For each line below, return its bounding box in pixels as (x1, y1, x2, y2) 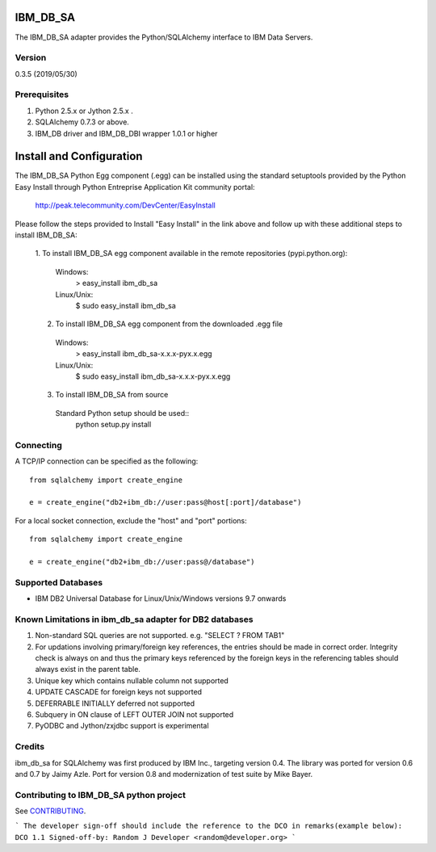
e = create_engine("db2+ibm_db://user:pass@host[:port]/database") (29, 497, 302, 507)
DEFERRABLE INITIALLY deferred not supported (35, 699, 195, 708)
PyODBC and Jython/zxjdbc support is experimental (35, 721, 209, 731)
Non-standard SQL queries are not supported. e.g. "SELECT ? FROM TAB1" (35, 631, 285, 640)
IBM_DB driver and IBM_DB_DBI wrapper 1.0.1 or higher (35, 128, 218, 138)
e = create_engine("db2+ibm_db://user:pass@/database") (29, 557, 255, 566)
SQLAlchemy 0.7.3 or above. (35, 117, 129, 127)
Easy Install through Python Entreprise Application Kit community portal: (15, 182, 255, 191)
